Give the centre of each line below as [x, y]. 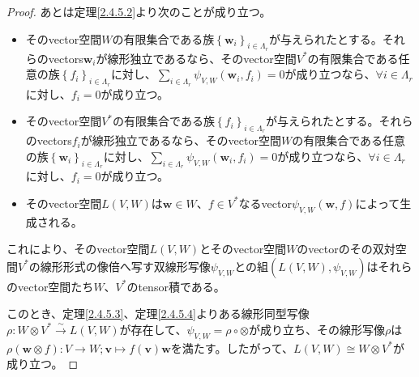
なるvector [265, 203]
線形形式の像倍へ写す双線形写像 [125, 266]
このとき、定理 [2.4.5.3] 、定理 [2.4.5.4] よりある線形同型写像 [158, 313]
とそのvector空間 [243, 249]
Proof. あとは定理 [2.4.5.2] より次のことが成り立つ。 [139, 11]
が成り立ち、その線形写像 [316, 329]
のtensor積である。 [176, 286]
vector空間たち [56, 286]
